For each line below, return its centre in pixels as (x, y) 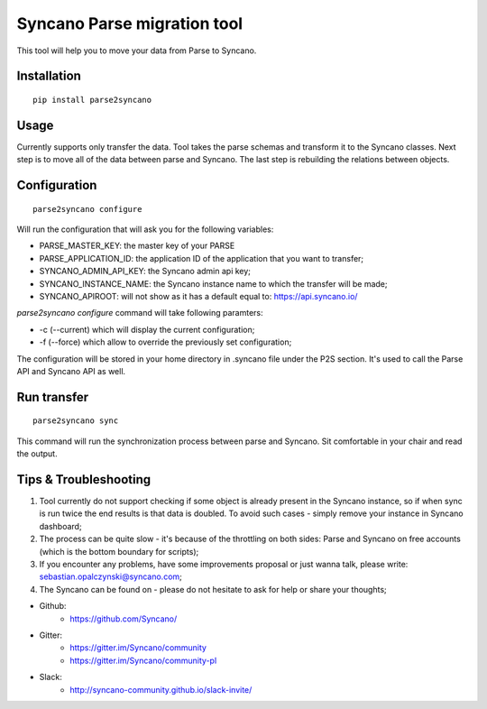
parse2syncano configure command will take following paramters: (140, 313)
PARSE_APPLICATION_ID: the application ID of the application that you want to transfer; (202, 258)
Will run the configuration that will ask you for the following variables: (145, 229)
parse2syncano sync (76, 421)
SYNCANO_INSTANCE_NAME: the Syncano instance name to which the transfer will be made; (213, 283)
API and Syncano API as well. (71, 371)
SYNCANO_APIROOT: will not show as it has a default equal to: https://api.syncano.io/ (198, 296)
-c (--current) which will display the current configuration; (147, 329)
